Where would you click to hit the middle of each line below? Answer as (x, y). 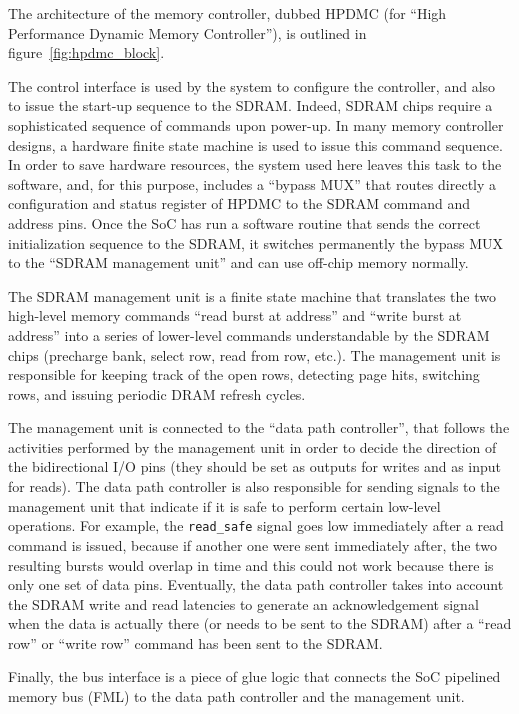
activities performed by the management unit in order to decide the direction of (252, 446)
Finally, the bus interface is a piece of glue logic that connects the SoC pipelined (254, 676)
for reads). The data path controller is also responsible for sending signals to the (254, 486)
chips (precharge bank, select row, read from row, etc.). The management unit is (254, 354)
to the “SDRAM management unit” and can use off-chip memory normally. (238, 262)
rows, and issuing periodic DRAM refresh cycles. (157, 393)
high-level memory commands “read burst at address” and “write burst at (235, 315)
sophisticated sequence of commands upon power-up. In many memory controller (256, 124)
